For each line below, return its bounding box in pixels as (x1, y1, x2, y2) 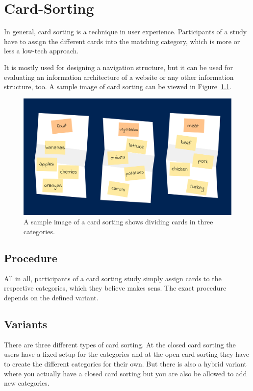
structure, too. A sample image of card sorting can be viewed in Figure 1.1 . (4, 81, 231, 92)
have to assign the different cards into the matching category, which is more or (4, 36, 240, 46)
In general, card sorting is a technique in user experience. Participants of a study (4, 26, 247, 37)
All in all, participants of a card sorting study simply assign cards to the (4, 273, 222, 283)
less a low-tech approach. (4, 46, 79, 56)
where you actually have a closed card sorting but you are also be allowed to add (4, 368, 247, 378)
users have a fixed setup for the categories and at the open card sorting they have (4, 349, 249, 359)
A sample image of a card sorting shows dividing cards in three (24, 217, 213, 227)
